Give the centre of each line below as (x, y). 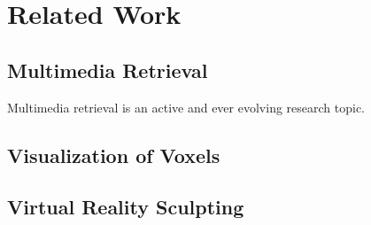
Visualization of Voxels (114, 155)
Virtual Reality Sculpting (126, 207)
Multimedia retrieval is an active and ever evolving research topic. (186, 107)
